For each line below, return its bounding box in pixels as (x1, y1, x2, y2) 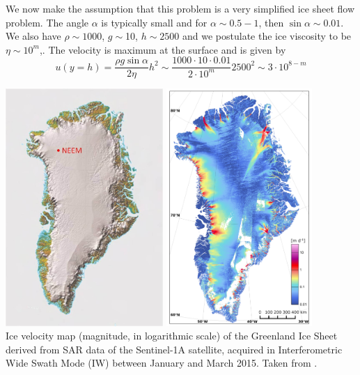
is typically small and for (101, 15, 208, 29)
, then (258, 15, 284, 29)
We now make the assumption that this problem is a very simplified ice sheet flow (6, 1, 354, 15)
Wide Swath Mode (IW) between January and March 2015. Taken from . (6, 355, 318, 370)
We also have (6, 29, 61, 43)
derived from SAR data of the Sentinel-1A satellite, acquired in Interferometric (6, 342, 343, 356)
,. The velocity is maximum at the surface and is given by (39, 42, 286, 56)
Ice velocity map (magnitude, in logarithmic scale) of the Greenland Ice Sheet (6, 328, 338, 343)
